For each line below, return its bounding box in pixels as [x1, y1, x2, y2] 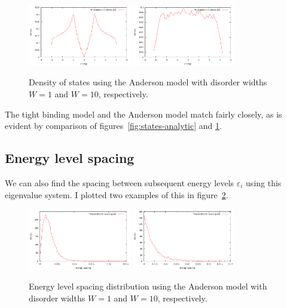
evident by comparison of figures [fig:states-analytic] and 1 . [5, 119, 222, 132]
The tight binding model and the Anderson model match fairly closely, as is [5, 107, 282, 120]
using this [246, 176, 282, 189]
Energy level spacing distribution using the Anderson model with [29, 280, 267, 292]
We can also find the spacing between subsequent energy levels [5, 176, 234, 189]
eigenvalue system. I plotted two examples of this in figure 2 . [5, 188, 228, 201]
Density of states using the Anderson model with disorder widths [29, 76, 267, 88]
